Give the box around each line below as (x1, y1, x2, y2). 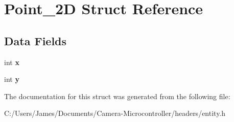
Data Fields (4, 33, 67, 48)
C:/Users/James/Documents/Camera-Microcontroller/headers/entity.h (4, 108, 226, 118)
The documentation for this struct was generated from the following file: (4, 90, 230, 101)
